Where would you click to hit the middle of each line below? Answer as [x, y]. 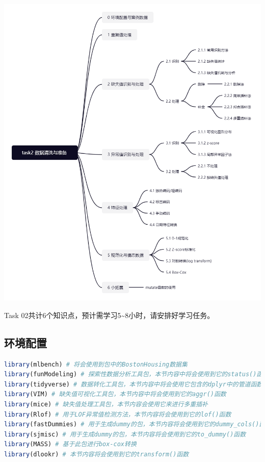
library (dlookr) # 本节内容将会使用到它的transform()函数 [97, 454]
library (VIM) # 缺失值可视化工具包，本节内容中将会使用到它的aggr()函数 [115, 394]
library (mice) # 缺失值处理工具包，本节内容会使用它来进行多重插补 [106, 404]
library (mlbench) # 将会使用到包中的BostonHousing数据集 [96, 364]
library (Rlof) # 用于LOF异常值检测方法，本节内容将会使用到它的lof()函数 [118, 414]
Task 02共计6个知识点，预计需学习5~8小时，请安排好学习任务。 [109, 315]
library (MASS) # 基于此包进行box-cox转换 [70, 444]
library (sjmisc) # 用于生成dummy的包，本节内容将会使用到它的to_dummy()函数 [125, 434]
